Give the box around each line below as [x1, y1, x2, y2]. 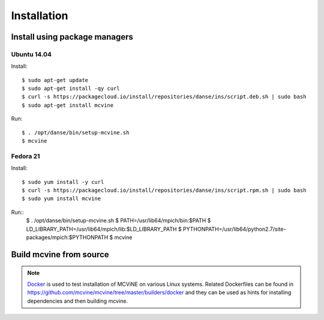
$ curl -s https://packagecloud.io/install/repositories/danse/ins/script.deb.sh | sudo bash [22, 93, 307, 100]
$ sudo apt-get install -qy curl [22, 85, 120, 92]
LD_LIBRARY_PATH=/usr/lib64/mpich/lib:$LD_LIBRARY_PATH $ [26, 225, 182, 233]
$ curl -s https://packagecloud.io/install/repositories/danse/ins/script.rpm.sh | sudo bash [22, 186, 307, 194]
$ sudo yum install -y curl [22, 179, 104, 185]
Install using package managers [11, 32, 133, 42]
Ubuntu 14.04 [11, 50, 52, 58]
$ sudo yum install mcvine [22, 195, 101, 202]
